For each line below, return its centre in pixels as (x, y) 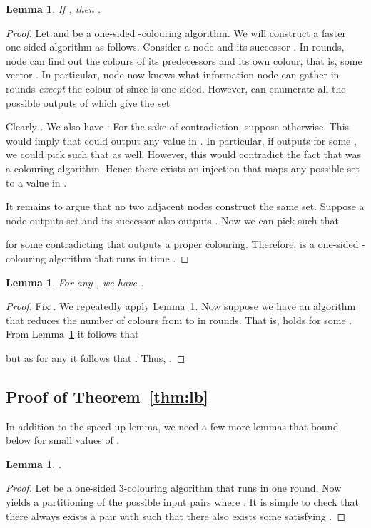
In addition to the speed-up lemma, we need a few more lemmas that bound (172, 426)
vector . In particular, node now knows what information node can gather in (173, 74)
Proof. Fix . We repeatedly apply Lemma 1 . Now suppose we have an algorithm (181, 306)
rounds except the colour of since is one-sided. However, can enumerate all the (176, 88)
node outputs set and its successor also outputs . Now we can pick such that (172, 220)
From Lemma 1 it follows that (72, 334)
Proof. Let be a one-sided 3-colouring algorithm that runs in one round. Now (174, 488)
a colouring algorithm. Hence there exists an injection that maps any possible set (183, 168)
